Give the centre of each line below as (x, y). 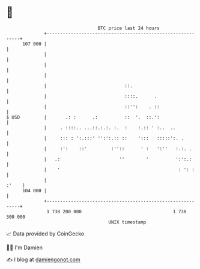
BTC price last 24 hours (129, 28)
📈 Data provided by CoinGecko (45, 234)
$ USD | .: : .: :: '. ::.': (83, 117)
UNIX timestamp (127, 222)
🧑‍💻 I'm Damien (25, 247)
